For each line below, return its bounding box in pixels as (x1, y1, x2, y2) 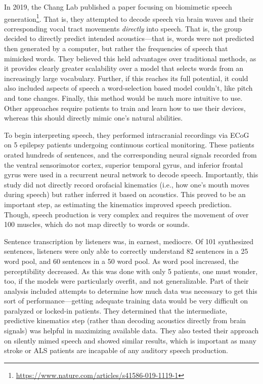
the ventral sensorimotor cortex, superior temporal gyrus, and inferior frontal (4, 159, 243, 170)
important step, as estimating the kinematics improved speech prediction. (4, 199, 232, 209)
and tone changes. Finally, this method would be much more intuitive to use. (4, 93, 243, 103)
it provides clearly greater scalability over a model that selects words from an (4, 63, 244, 73)
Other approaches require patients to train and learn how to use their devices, (4, 102, 246, 113)
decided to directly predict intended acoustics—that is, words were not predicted (4, 33, 254, 44)
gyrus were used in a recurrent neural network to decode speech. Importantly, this (4, 169, 258, 180)
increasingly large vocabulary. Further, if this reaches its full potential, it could (4, 72, 248, 83)
